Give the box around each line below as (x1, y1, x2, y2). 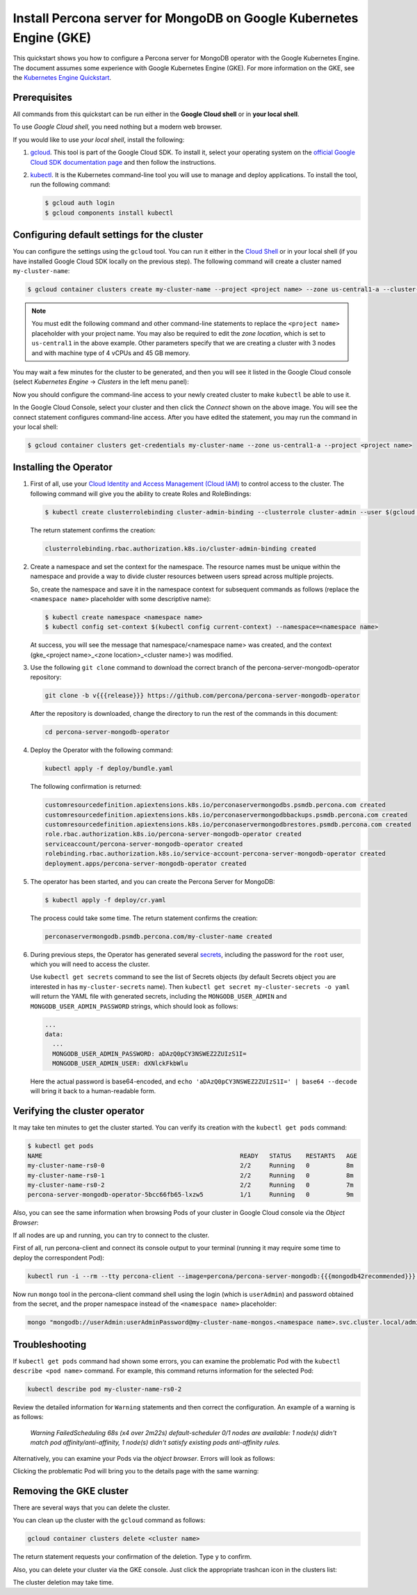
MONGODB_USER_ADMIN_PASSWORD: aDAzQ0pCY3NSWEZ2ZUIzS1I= (52, 1049, 247, 1058)
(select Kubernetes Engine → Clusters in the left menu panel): (13, 377, 189, 386)
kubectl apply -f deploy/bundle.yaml (44, 764, 174, 773)
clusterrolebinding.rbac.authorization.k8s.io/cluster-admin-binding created (44, 544, 316, 553)
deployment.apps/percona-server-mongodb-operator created (44, 859, 247, 867)
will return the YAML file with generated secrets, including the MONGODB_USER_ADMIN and (30, 992, 288, 1001)
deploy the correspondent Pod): (13, 1253, 104, 1261)
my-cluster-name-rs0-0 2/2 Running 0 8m (27, 1161, 354, 1170)
